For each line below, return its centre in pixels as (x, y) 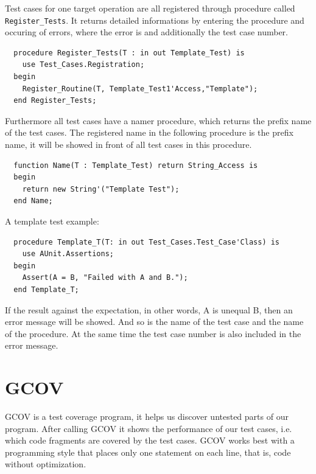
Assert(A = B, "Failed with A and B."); (105, 278)
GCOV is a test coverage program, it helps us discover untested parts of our (147, 416)
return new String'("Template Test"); (101, 189)
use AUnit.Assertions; (68, 254)
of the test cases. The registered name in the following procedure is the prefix (149, 132)
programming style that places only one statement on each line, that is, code (148, 452)
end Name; (33, 201)
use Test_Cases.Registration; (83, 65)
